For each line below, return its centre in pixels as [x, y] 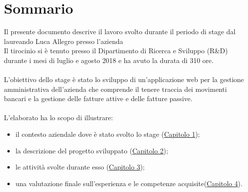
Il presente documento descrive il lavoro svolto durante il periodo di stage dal [120, 32]
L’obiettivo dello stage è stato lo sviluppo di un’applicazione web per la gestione [124, 79]
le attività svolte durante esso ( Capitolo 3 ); [80, 167]
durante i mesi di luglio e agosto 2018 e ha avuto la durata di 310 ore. [109, 60]
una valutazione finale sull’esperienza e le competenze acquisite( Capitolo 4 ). [129, 183]
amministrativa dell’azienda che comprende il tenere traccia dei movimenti [115, 89]
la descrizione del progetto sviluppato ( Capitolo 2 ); [92, 150]
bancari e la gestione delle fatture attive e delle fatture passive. [98, 98]
